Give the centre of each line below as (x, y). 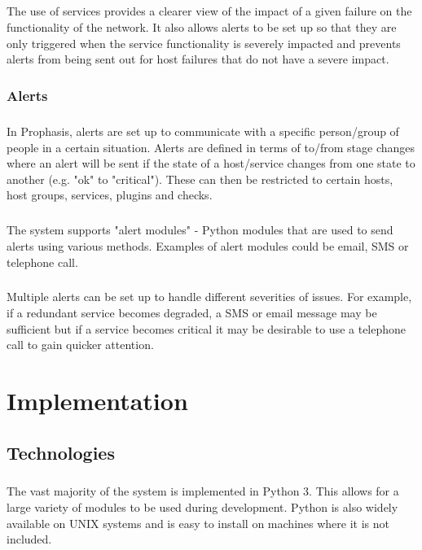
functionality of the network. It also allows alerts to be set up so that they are (202, 26)
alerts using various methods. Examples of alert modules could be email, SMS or (208, 245)
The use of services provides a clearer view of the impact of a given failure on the (209, 11)
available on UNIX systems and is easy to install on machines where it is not (198, 523)
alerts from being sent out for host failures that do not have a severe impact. (198, 59)
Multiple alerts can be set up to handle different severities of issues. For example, (209, 297)
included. (29, 539)
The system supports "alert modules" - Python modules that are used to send (200, 230)
